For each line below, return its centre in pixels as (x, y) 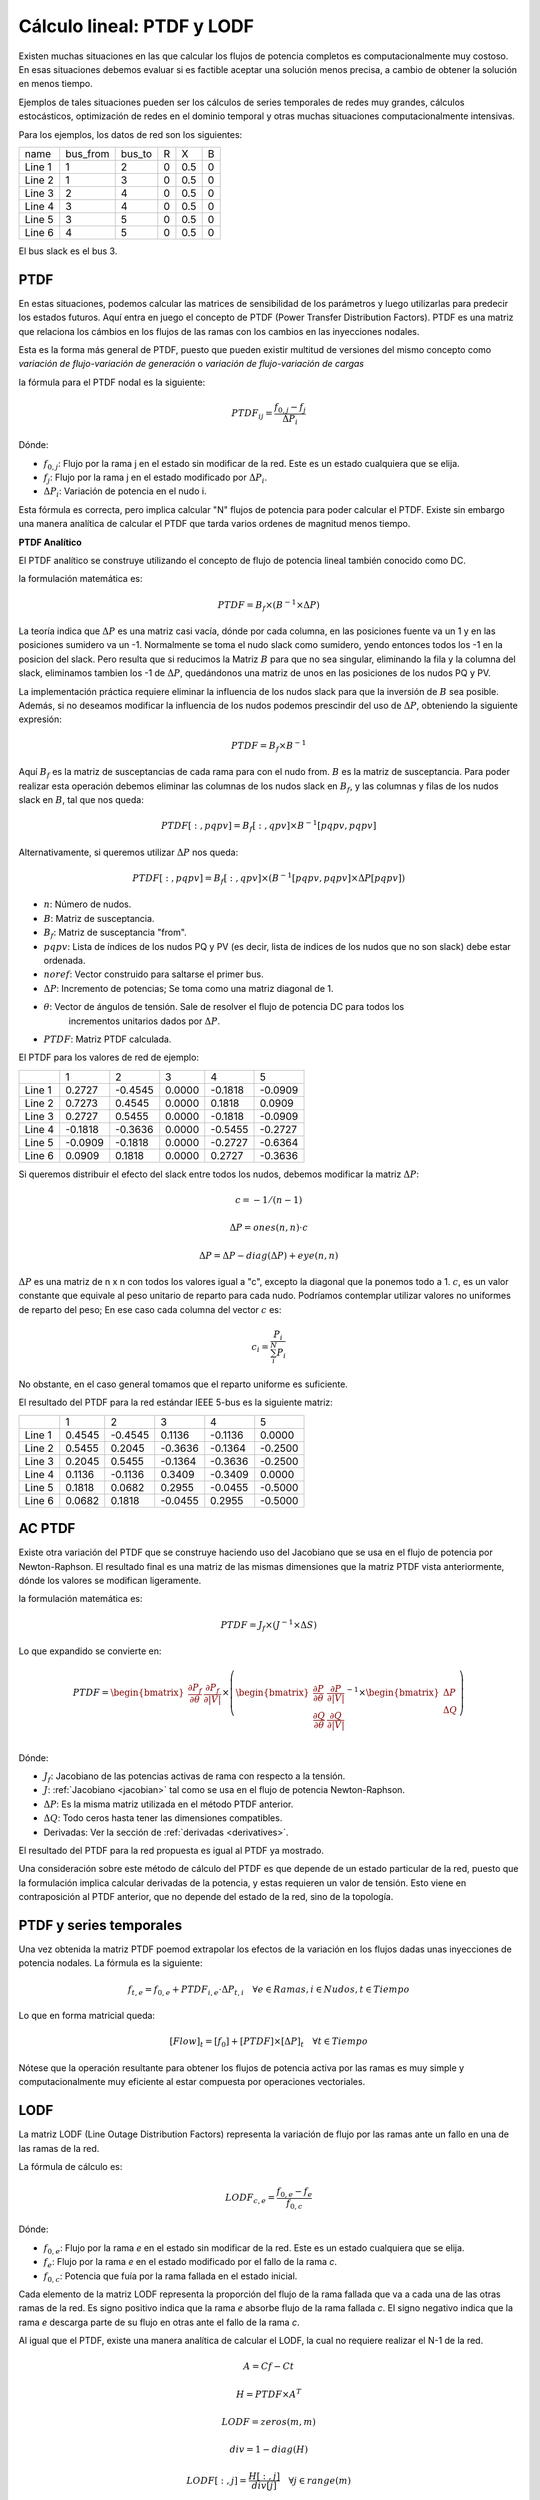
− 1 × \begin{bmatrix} (393, 1692)
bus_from (87, 153)
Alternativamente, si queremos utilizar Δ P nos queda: (128, 852)
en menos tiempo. (56, 84)
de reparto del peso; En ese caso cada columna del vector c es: (150, 1309)
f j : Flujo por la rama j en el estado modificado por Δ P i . (155, 478)
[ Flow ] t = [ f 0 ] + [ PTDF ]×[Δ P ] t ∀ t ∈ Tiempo (269, 2043)
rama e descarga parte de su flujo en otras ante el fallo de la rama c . (159, 2322)
